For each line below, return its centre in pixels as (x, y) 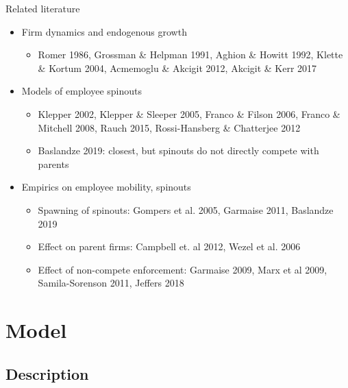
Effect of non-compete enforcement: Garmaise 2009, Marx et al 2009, (183, 269)
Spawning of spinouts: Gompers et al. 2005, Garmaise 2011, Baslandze (186, 209)
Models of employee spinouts (82, 91)
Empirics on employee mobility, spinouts (106, 187)
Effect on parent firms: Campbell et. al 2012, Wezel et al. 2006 (169, 246)
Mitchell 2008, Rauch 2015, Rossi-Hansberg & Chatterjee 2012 (169, 127)
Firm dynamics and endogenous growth (104, 31)
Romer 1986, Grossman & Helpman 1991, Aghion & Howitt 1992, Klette (190, 54)
